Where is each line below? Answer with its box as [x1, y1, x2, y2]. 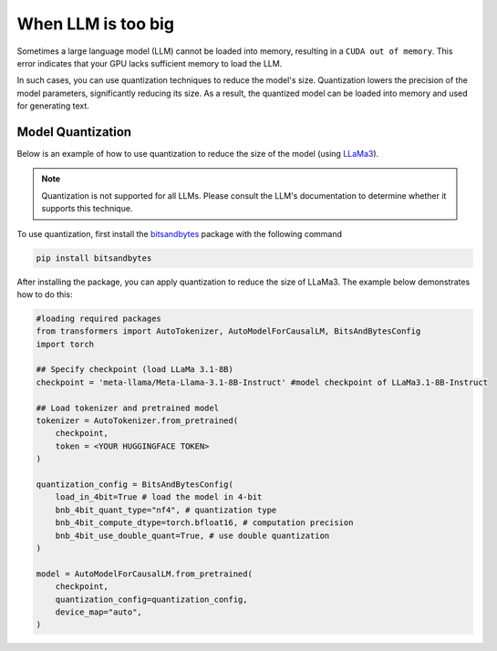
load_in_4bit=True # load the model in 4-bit [55, 492, 263, 502]
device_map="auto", [55, 606, 143, 617]
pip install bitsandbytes [36, 253, 152, 263]
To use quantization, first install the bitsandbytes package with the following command [16, 228, 342, 239]
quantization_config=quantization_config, [55, 594, 248, 604]
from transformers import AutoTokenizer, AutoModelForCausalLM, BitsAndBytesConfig [36, 326, 421, 336]
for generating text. [16, 100, 90, 111]
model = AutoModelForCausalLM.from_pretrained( [36, 568, 253, 579]
